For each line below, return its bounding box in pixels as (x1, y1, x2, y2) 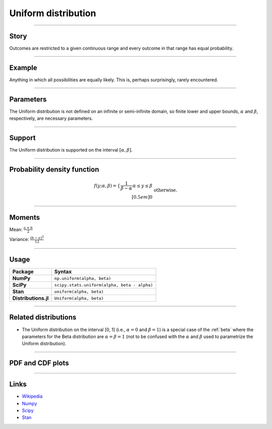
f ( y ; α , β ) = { (94, 182, 120, 188)
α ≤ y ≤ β (132, 182, 153, 188)
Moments (9, 213, 40, 222)
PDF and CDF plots (9, 359, 69, 367)
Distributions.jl (12, 295, 49, 302)
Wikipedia (22, 393, 43, 399)
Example (9, 63, 37, 72)
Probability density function (9, 165, 99, 174)
